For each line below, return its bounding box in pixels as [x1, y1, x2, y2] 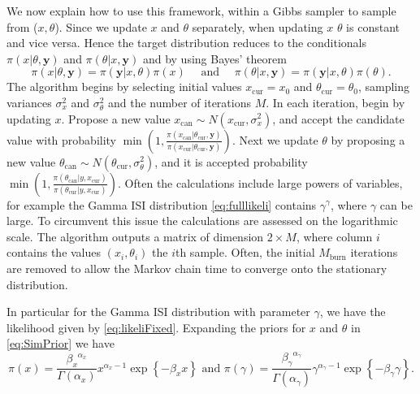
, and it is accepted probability [154, 153, 308, 170]
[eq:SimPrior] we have [6, 335, 115, 352]
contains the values [6, 244, 102, 261]
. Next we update [232, 131, 318, 148]
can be [379, 196, 413, 213]
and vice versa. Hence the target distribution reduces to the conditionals [6, 34, 367, 51]
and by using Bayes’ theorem [142, 50, 287, 67]
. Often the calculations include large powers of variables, [118, 174, 403, 191]
